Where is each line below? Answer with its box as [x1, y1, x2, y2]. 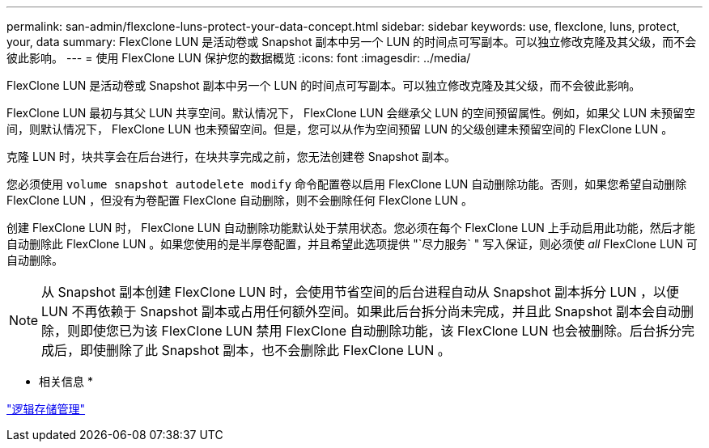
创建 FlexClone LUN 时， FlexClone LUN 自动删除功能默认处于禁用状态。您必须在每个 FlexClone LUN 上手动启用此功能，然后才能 [6, 221, 695, 235]
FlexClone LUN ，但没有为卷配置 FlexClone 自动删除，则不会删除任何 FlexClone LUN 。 [6, 193, 473, 207]
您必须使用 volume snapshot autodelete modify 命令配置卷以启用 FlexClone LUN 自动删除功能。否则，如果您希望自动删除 [6, 177, 687, 191]
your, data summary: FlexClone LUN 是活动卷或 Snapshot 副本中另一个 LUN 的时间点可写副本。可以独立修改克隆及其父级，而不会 [6, 35, 697, 49]
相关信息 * [39, 374, 93, 388]
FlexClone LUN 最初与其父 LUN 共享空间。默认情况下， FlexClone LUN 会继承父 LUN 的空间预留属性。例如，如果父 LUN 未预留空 [6, 106, 695, 120]
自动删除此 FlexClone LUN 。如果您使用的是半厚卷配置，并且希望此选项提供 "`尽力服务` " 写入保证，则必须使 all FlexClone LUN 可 [6, 237, 698, 251]
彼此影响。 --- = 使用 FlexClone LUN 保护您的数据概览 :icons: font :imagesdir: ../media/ [6, 51, 471, 65]
